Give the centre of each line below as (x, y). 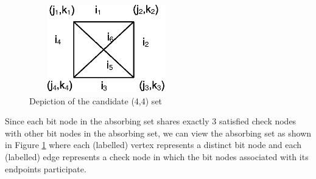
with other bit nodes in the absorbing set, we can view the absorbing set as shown (158, 133)
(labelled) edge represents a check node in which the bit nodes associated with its (157, 156)
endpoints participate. (46, 168)
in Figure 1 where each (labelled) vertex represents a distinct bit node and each (153, 145)
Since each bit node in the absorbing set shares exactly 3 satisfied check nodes (151, 121)
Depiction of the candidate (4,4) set (96, 100)
